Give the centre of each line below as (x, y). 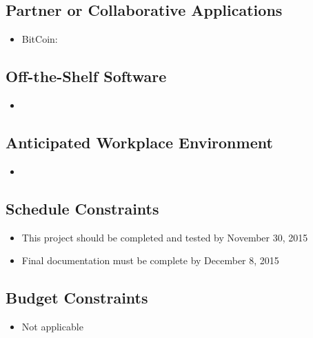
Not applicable (52, 326)
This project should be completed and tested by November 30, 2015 (165, 237)
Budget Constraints (77, 298)
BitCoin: (40, 39)
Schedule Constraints (82, 208)
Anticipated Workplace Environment (139, 142)
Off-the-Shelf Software (86, 76)
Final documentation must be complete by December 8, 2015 (150, 260)
